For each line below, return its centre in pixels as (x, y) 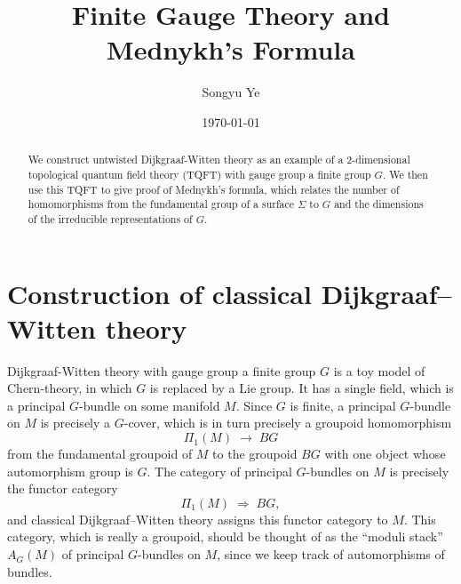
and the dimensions (379, 204)
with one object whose (385, 454)
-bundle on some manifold (150, 405)
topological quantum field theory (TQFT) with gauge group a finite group (199, 174)
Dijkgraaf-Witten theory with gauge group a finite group (162, 370)
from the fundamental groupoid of (100, 454)
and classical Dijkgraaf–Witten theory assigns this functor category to (198, 519)
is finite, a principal (343, 405)
